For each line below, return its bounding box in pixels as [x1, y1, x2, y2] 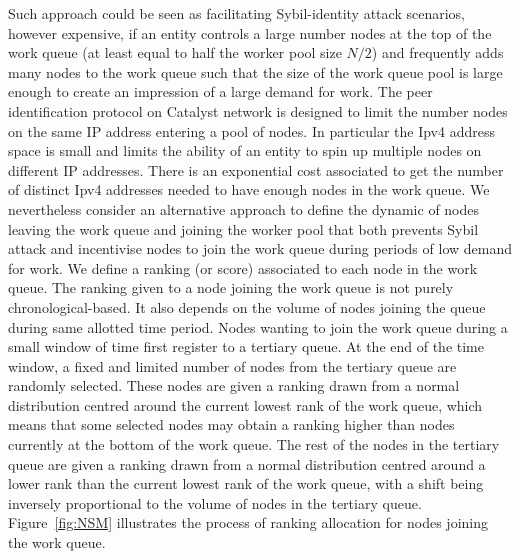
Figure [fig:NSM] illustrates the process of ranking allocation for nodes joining [8, 512, 488, 533]
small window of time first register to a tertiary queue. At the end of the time [8, 336, 484, 357]
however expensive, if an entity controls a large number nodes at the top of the [8, 22, 492, 43]
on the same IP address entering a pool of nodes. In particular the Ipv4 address [8, 120, 495, 141]
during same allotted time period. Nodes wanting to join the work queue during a [8, 316, 508, 337]
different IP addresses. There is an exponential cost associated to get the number [8, 159, 504, 180]
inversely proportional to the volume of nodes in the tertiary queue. [8, 492, 422, 513]
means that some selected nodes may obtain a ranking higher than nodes [8, 414, 455, 435]
